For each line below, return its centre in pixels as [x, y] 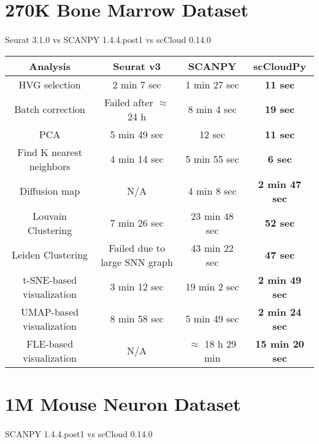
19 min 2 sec [212, 287]
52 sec [280, 223]
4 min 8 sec [212, 191]
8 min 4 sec [212, 109]
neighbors [50, 166]
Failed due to [137, 247]
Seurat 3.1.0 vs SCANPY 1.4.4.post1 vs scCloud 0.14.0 [108, 39]
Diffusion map [50, 191]
